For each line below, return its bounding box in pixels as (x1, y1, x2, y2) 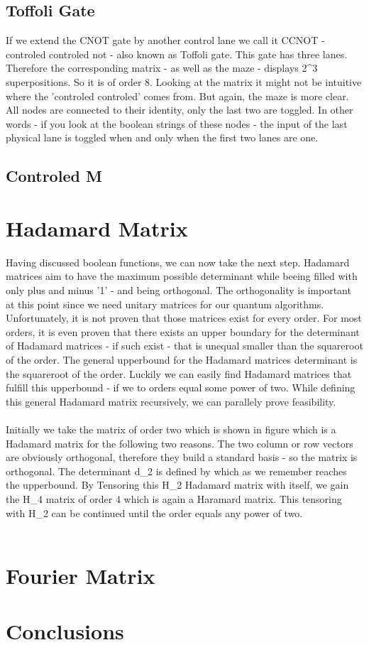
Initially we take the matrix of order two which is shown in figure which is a (6, 421, 336, 436)
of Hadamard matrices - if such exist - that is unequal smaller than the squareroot (6, 338, 363, 353)
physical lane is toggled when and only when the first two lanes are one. (6, 130, 319, 145)
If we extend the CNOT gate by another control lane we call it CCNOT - (6, 33, 325, 48)
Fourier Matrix (6, 560, 155, 590)
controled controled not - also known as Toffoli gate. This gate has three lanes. (6, 46, 348, 61)
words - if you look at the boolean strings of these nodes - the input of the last (6, 116, 348, 131)
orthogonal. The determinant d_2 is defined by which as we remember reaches (6, 463, 347, 478)
